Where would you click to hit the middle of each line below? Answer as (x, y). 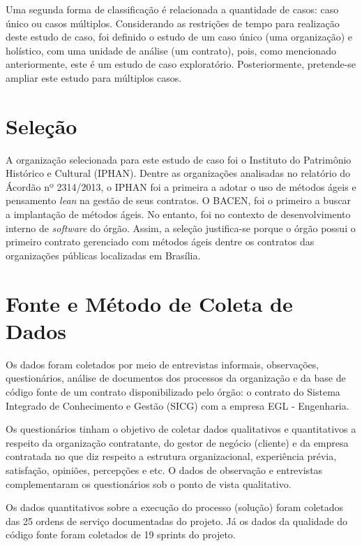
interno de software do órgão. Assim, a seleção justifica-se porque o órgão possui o (181, 228)
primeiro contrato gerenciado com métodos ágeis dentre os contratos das (160, 242)
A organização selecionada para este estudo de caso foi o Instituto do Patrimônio (179, 159)
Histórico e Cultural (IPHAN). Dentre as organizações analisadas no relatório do (178, 173)
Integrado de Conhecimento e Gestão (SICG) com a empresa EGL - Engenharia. (178, 405)
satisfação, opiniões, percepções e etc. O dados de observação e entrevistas (164, 469)
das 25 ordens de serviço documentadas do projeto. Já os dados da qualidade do (176, 520)
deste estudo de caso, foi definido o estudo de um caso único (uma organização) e (179, 37)
